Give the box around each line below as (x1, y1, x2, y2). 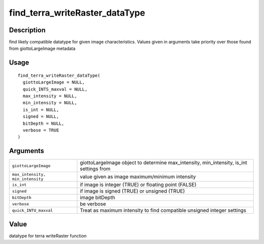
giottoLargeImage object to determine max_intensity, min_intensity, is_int (80, 159, 247, 166)
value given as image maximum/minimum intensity (80, 174, 196, 180)
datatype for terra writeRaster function (9, 233, 87, 239)
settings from (80, 165, 111, 172)
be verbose (80, 200, 106, 207)
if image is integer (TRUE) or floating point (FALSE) (80, 181, 197, 188)
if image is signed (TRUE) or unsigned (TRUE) (80, 188, 185, 195)
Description (9, 26, 46, 34)
